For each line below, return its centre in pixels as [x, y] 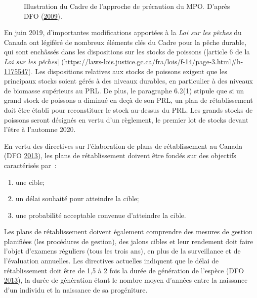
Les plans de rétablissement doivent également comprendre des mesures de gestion [128, 232]
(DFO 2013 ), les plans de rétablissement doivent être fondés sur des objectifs [120, 155]
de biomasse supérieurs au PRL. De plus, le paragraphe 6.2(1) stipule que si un [124, 90]
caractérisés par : [30, 165]
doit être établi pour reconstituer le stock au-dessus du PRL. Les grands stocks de [128, 109]
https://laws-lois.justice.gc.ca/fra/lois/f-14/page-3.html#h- [153, 61]
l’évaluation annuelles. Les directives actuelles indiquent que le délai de [111, 261]
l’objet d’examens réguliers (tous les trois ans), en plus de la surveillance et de [122, 251]
